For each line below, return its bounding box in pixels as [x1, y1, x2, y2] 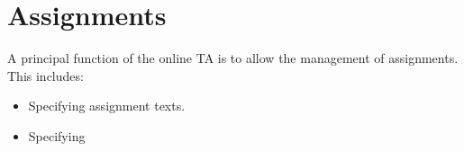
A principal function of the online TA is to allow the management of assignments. [7, 49, 459, 67]
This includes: [7, 66, 84, 84]
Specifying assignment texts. [28, 96, 186, 115]
